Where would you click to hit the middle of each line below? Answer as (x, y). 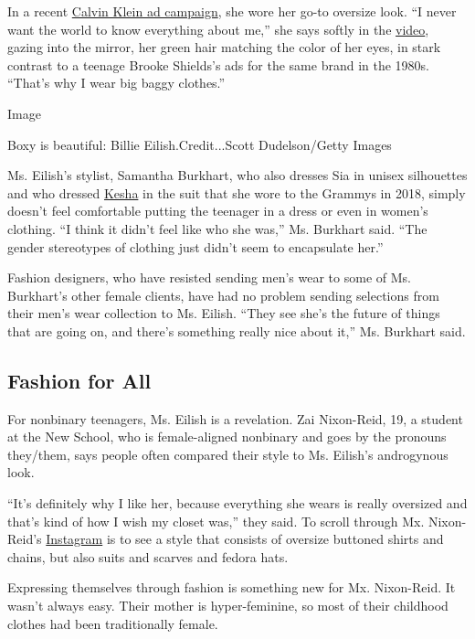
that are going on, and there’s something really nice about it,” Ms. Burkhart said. (237, 330)
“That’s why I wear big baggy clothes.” (116, 83)
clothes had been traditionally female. (113, 623)
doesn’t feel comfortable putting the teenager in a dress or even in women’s (218, 211)
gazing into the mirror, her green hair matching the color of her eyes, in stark (224, 47)
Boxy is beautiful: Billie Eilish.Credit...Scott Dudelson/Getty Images (200, 144)
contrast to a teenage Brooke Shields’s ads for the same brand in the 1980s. (218, 64)
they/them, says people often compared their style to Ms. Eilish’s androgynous (228, 454)
